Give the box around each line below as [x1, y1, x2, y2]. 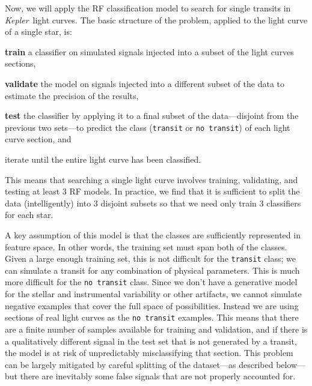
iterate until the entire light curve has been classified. [5, 153, 201, 165]
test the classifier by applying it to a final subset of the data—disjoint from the [5, 109, 299, 122]
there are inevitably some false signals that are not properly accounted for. [20, 370, 296, 382]
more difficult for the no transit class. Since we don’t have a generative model [5, 276, 298, 288]
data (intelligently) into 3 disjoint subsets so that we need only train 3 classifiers [5, 196, 301, 209]
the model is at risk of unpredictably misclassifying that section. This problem [5, 346, 293, 359]
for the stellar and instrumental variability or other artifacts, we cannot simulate [5, 288, 302, 300]
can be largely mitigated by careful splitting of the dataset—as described [5, 358, 274, 370]
